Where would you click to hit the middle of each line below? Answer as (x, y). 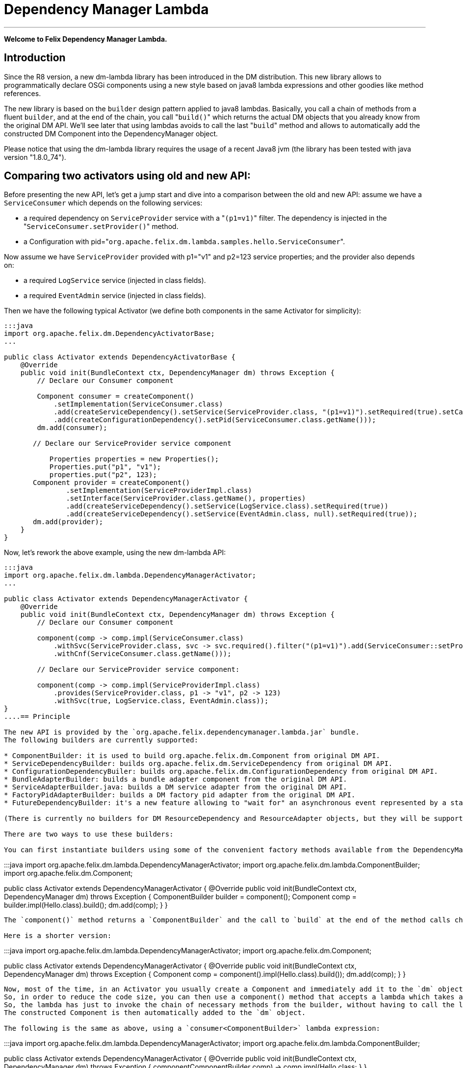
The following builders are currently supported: (101, 740)
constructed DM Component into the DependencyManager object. (111, 133)
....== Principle (37, 717)
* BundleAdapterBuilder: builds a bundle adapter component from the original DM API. (176, 779)
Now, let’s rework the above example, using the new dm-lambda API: (115, 553)
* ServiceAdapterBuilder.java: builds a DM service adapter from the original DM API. (176, 787)
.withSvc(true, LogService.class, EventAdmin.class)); (161, 701)
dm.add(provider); (68, 522)
